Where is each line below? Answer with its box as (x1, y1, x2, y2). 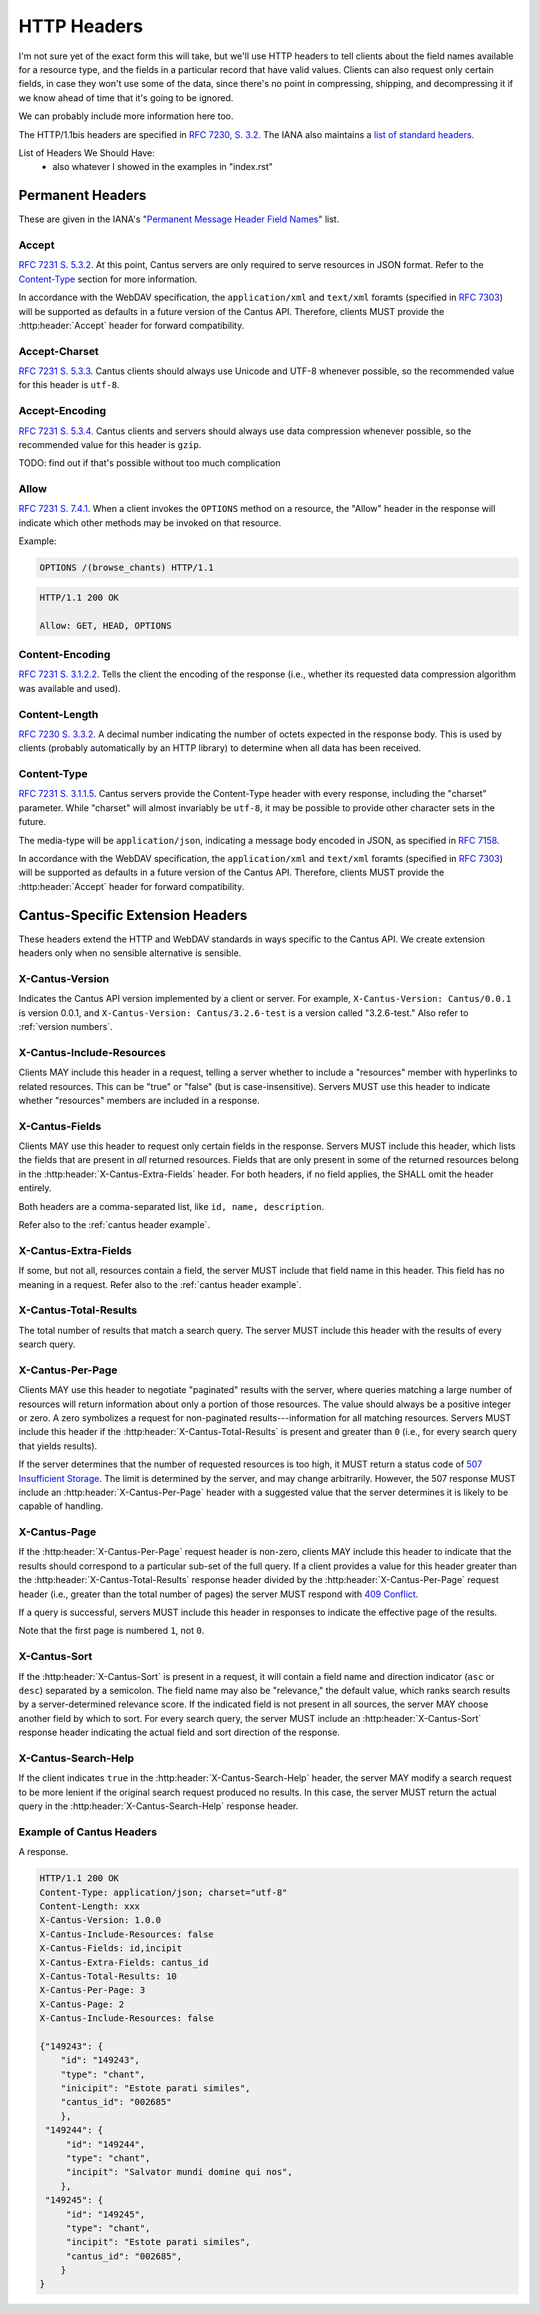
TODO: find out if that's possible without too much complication (18, 457, 281, 469)
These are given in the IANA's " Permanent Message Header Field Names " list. (18, 213, 340, 225)
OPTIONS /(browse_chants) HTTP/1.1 (39, 562, 214, 574)
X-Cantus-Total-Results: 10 (39, 1970, 177, 1982)
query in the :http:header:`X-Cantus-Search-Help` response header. (18, 1800, 299, 1812)
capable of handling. (18, 1500, 104, 1512)
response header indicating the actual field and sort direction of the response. (18, 1726, 340, 1739)
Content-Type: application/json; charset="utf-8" (39, 1886, 288, 1898)
